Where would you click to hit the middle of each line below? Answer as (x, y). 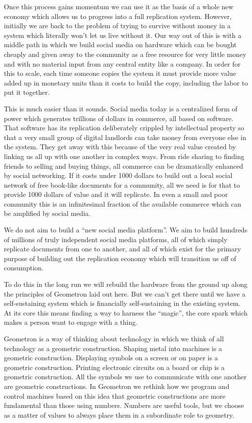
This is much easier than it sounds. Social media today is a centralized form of (121, 108)
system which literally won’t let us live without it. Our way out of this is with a (123, 35)
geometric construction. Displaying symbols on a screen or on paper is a (111, 358)
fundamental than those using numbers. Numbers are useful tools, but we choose (124, 405)
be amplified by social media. (47, 213)
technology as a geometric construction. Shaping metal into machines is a (113, 348)
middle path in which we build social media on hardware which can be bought (120, 44)
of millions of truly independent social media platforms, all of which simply (116, 239)
